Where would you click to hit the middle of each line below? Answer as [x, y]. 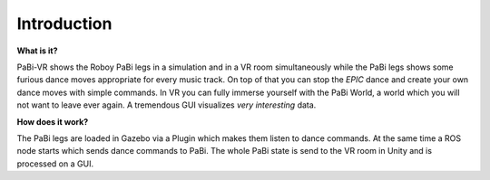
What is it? [37, 51]
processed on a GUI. [55, 164]
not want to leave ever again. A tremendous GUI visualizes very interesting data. [167, 105]
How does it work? [53, 121]
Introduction [64, 24]
